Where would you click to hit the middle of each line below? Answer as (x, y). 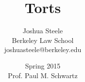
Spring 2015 (43, 65)
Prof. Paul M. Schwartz (43, 75)
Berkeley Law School (43, 40)
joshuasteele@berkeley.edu (43, 49)
